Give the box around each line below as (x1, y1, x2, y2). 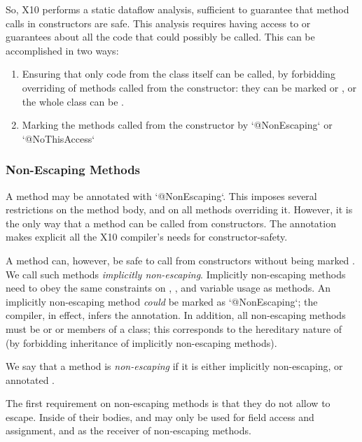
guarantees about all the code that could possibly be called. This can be (6, 29, 315, 44)
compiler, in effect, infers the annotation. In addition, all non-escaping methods (6, 308, 346, 322)
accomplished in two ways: (6, 43, 119, 57)
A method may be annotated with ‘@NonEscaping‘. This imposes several (6, 188, 317, 203)
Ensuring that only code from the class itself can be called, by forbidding (22, 66, 335, 81)
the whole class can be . (22, 94, 124, 108)
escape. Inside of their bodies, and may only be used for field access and (6, 409, 314, 424)
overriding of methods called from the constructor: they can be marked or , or (22, 80, 357, 94)
